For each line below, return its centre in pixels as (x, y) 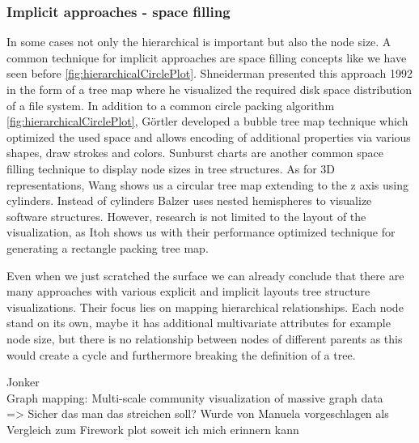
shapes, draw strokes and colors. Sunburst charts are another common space (195, 153)
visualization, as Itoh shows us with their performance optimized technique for (201, 232)
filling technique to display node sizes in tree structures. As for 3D (171, 168)
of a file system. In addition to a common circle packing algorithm (171, 105)
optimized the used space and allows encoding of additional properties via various (209, 136)
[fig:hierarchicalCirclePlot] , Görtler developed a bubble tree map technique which (207, 121)
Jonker (23, 382)
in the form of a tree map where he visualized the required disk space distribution (209, 89)
